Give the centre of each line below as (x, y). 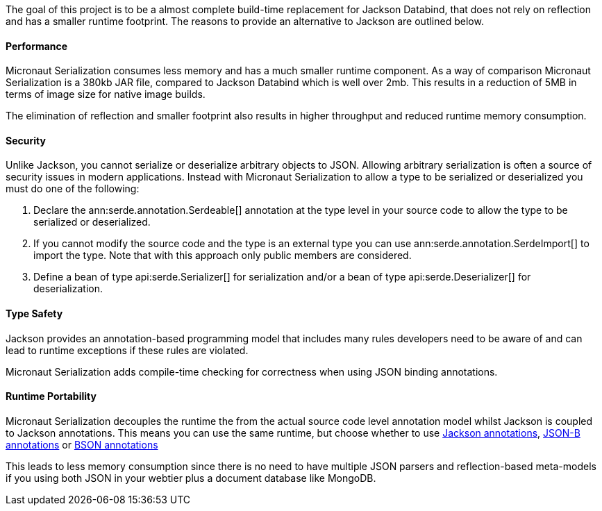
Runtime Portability (51, 396)
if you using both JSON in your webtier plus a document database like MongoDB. (191, 478)
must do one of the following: (73, 189)
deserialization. (68, 289)
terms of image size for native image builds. (106, 94)
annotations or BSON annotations (82, 444)
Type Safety (34, 314)
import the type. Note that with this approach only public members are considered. (223, 255)
